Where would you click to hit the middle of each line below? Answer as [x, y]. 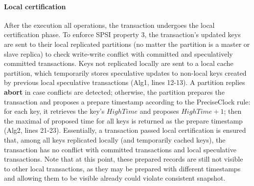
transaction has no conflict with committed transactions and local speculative [120, 149]
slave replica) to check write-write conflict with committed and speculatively [118, 53]
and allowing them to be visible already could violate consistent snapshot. [115, 178]
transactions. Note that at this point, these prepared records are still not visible [124, 159]
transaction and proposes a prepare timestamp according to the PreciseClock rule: [127, 101]
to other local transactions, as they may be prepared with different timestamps [122, 168]
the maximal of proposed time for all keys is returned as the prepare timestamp [123, 120]
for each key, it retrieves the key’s [54, 111]
